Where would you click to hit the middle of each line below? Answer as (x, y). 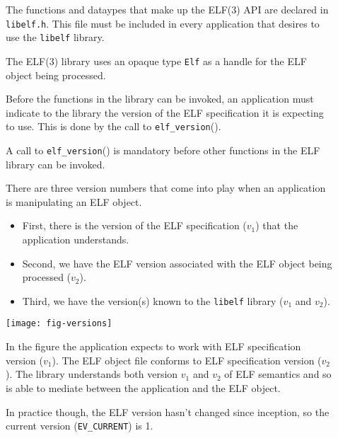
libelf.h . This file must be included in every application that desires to (163, 23)
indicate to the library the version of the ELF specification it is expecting (165, 112)
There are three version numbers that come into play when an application (166, 188)
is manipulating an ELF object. (74, 201)
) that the (277, 225)
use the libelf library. (55, 37)
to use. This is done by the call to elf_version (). (113, 126)
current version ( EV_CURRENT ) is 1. (80, 426)
